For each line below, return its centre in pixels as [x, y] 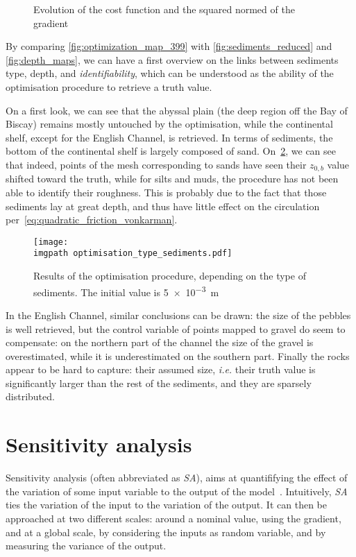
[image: [51, 242]
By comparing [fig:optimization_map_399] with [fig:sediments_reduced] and [169, 46]
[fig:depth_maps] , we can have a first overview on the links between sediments [172, 59]
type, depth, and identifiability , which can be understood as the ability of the [170, 73]
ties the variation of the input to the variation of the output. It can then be [166, 505]
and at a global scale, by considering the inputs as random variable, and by [166, 532]
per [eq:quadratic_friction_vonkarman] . [92, 220]
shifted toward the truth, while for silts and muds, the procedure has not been [172, 179]
